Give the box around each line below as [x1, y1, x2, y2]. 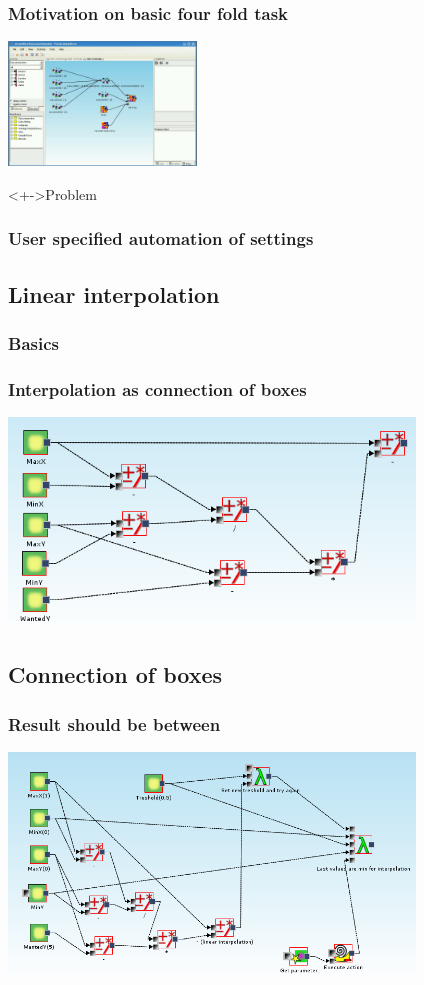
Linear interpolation [8, 278, 220, 309]
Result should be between [8, 711, 221, 736]
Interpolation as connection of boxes [8, 376, 307, 401]
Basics [8, 330, 59, 355]
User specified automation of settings [8, 226, 314, 251]
